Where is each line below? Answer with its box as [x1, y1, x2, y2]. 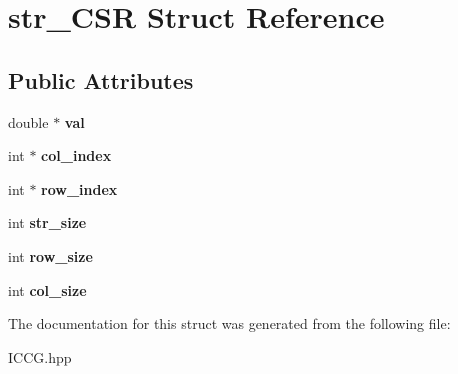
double [8, 111, 49, 132]
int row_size [8, 245, 93, 266]
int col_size [8, 279, 87, 300]
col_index [41, 145, 112, 166]
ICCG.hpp [8, 346, 72, 367]
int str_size [8, 212, 87, 233]
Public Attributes [8, 64, 194, 95]
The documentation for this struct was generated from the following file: [8, 313, 451, 334]
